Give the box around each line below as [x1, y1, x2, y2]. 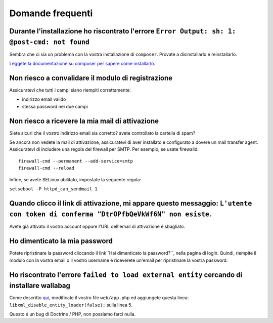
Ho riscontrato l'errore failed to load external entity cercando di [9, 270, 243, 279]
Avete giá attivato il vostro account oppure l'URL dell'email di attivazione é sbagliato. [9, 223, 186, 230]
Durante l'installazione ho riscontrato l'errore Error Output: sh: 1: [9, 27, 236, 35]
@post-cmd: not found [9, 38, 89, 46]
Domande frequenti [9, 8, 93, 19]
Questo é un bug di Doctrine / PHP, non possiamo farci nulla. [9, 311, 136, 317]
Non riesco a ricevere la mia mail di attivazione [9, 116, 159, 125]
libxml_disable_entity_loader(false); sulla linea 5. [9, 302, 132, 308]
